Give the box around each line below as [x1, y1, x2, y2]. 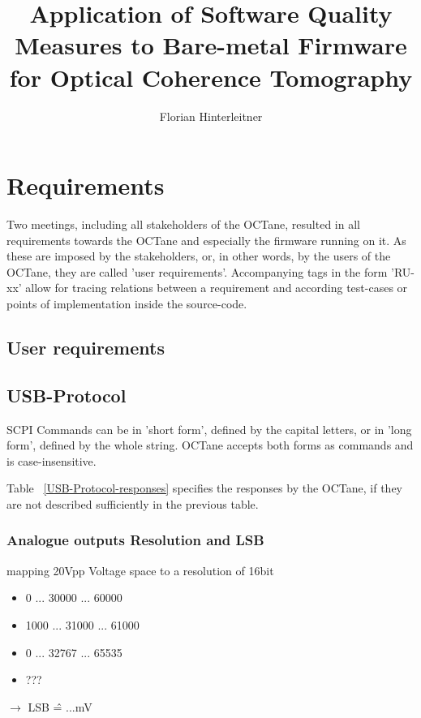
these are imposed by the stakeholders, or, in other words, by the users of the [6, 247, 391, 264]
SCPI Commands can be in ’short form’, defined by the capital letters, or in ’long [6, 420, 412, 437]
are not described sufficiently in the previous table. [6, 495, 259, 512]
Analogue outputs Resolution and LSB [6, 530, 264, 550]
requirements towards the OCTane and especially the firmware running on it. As [6, 231, 406, 248]
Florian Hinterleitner [159, 107, 263, 124]
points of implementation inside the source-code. [6, 295, 247, 312]
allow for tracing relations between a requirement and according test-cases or [25, 279, 408, 296]
